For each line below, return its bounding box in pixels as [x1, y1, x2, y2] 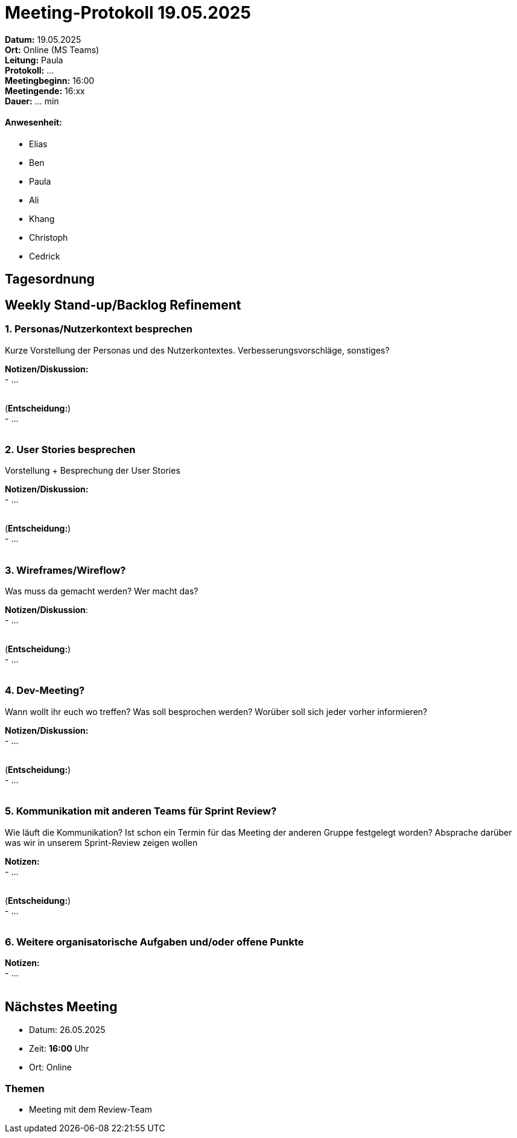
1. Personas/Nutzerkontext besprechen [5, 323, 192, 335]
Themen [5, 1082, 45, 1095]
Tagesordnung [5, 272, 95, 287]
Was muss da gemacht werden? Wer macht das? [5, 586, 198, 597]
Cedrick [29, 250, 60, 261]
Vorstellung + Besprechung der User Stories [5, 465, 180, 476]
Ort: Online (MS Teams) [5, 44, 100, 55]
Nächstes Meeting [5, 999, 118, 1014]
